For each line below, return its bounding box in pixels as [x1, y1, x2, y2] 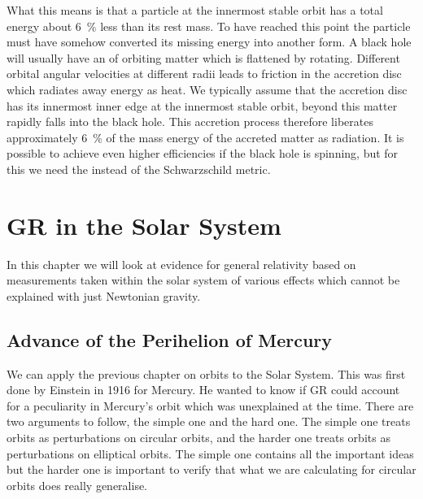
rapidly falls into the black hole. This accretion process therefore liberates [7, 113, 373, 130]
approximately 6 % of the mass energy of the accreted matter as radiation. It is [7, 128, 404, 145]
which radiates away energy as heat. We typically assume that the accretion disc [7, 80, 408, 98]
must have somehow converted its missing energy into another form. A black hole [7, 33, 412, 50]
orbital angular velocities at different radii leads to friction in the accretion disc [7, 65, 402, 82]
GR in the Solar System [7, 208, 281, 241]
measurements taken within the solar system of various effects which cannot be [7, 271, 400, 289]
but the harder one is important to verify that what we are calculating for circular [7, 461, 416, 478]
